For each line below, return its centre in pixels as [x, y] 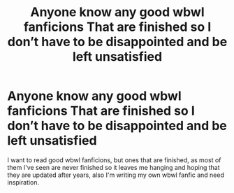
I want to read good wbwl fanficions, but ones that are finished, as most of [114, 160]
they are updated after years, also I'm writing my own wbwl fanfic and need [116, 175]
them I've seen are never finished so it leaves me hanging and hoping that [114, 167]
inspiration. [23, 182]
